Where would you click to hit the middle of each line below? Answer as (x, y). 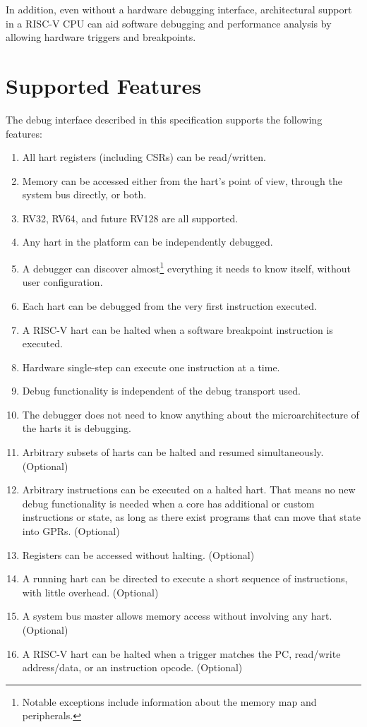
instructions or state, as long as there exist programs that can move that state (191, 517)
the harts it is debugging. (77, 428)
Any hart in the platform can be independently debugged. (148, 242)
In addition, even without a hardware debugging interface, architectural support (179, 9)
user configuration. (62, 282)
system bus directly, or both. (84, 194)
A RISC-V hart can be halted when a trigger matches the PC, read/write (181, 653)
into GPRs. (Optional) (71, 531)
